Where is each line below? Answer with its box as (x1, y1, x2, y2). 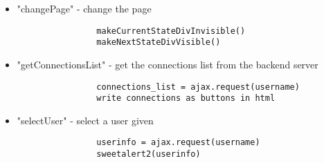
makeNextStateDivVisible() (96, 37, 221, 48)
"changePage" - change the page (17, 1, 152, 15)
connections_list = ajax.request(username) (96, 81, 300, 92)
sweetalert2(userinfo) (96, 149, 201, 160)
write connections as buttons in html (96, 93, 276, 104)
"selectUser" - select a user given (17, 113, 154, 127)
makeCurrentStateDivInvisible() (96, 26, 246, 36)
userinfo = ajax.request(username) (96, 137, 260, 148)
